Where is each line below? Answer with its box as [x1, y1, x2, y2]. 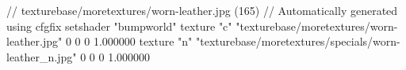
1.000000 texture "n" [93, 33, 193, 50]
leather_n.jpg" [6, 48, 77, 64]
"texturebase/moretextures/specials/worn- [196, 33, 400, 50]
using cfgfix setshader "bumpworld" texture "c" [6, 17, 232, 34]
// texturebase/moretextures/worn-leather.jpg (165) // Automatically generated [6, 2, 398, 18]
